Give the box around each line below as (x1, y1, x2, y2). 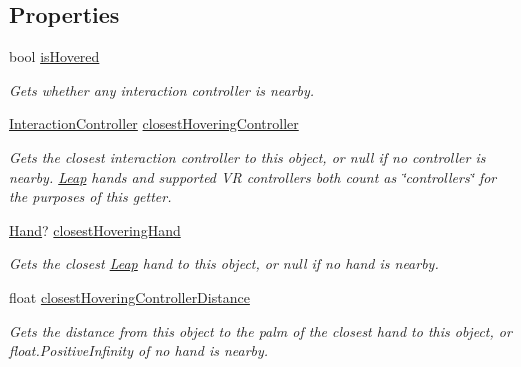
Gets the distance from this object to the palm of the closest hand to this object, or (9, 320, 512, 341)
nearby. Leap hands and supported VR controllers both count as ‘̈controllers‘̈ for (9, 166, 497, 187)
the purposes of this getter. (9, 186, 172, 207)
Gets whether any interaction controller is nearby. (9, 79, 315, 100)
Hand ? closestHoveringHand (9, 219, 181, 240)
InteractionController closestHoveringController (9, 113, 299, 134)
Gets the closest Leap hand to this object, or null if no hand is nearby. (9, 253, 439, 274)
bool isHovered (9, 46, 100, 67)
